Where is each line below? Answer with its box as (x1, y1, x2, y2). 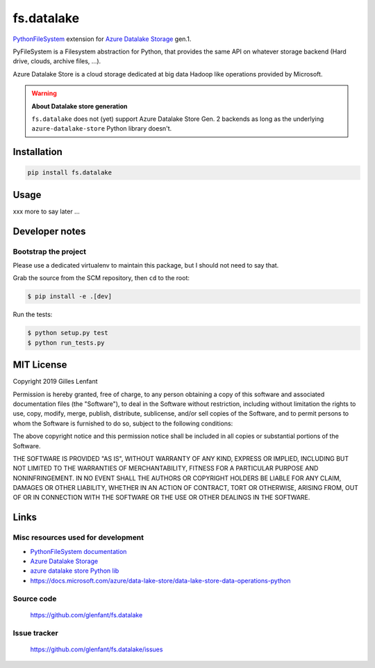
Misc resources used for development (12, 532, 144, 542)
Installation (12, 146, 62, 158)
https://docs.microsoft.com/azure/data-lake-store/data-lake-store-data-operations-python (30, 576, 291, 585)
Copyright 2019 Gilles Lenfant (12, 377, 98, 386)
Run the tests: (12, 310, 53, 319)
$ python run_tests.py (27, 339, 105, 347)
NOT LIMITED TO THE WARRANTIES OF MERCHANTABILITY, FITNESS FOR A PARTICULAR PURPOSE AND (12, 464, 319, 473)
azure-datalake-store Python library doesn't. (31, 124, 172, 133)
